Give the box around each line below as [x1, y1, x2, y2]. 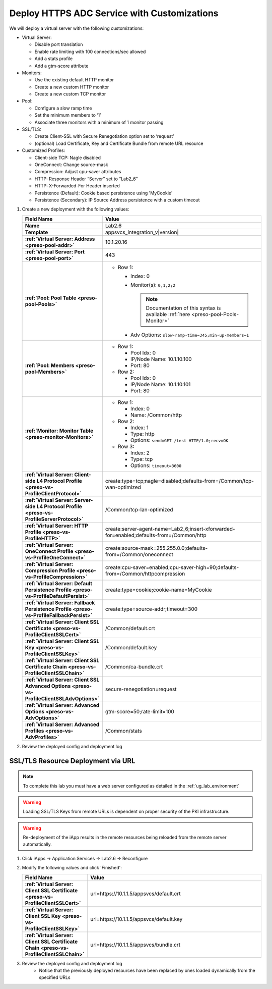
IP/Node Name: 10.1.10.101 [130, 381, 191, 388]
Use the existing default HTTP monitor [34, 77, 114, 83]
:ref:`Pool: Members [25, 361, 75, 369]
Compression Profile [25, 567, 76, 574]
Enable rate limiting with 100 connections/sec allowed [34, 48, 146, 55]
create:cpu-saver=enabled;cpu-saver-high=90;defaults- [105, 563, 239, 570]
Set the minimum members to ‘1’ [34, 112, 101, 118]
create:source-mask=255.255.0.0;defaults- [105, 544, 208, 551]
